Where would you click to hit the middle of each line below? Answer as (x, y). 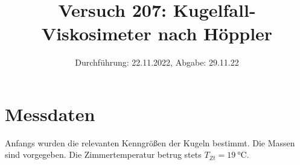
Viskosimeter (96, 33)
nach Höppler (215, 33)
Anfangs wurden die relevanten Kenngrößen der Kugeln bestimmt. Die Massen (150, 142)
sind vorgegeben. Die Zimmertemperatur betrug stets (103, 154)
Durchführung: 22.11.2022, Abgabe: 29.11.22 (157, 62)
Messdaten (50, 114)
